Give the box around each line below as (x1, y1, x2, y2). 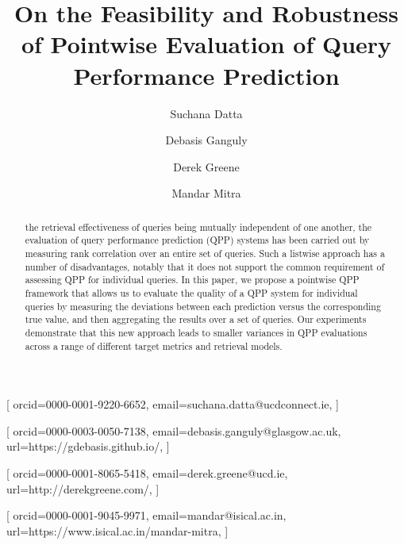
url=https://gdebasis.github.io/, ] (6, 438, 170, 455)
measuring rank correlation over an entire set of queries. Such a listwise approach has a (25, 246, 385, 259)
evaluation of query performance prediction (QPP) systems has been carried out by (25, 233, 370, 247)
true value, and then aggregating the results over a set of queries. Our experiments (25, 313, 367, 326)
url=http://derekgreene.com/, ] (6, 480, 160, 497)
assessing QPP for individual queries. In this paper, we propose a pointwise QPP (25, 273, 360, 286)
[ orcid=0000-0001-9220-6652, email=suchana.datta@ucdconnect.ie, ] (6, 396, 339, 413)
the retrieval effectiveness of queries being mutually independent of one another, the (25, 220, 372, 233)
